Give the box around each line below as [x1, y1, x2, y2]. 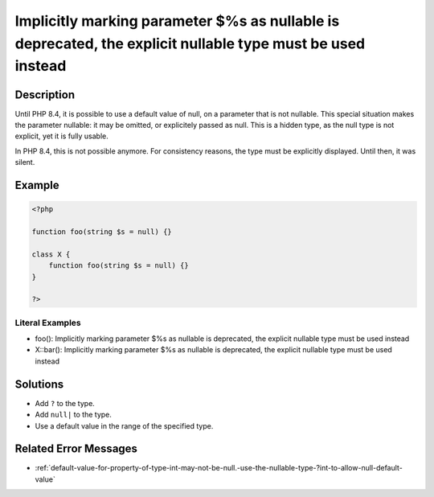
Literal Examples [14, 317, 81, 328]
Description [14, 88, 76, 101]
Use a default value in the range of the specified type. [35, 421, 214, 430]
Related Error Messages [14, 442, 138, 456]
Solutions [14, 377, 64, 391]
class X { [31, 249, 71, 259]
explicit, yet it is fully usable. [14, 131, 108, 141]
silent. [14, 158, 35, 167]
